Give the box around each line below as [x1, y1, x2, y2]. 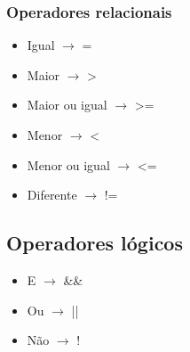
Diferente [27, 185, 77, 204]
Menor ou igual [27, 155, 110, 174]
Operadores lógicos [6, 229, 183, 257]
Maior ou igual [27, 95, 107, 114]
